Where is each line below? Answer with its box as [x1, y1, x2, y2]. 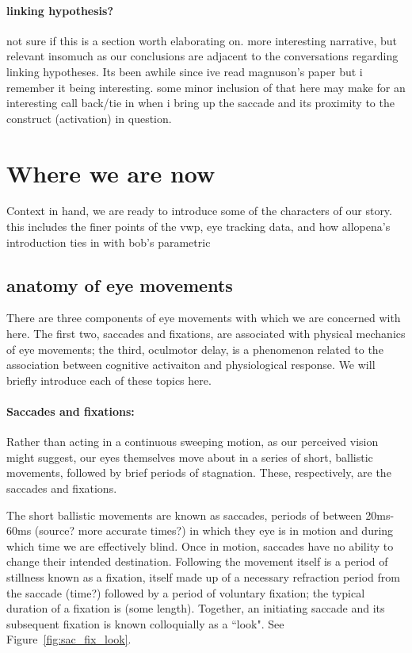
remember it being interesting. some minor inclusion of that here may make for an [6, 79, 406, 95]
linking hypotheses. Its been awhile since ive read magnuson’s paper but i [6, 63, 363, 79]
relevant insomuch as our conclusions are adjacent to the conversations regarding [6, 48, 399, 64]
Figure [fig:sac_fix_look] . [6, 631, 132, 647]
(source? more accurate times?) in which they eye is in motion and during [34, 522, 394, 539]
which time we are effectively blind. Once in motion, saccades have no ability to [6, 537, 394, 554]
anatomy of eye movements [6, 272, 233, 297]
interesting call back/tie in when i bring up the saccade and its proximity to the [6, 94, 395, 111]
